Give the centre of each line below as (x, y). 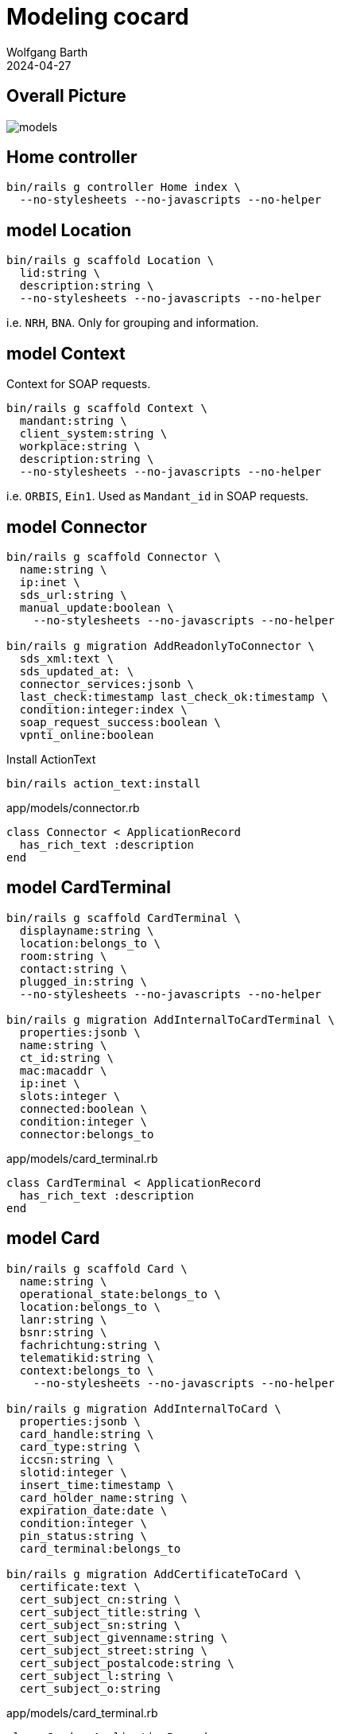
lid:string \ (60, 273)
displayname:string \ (87, 930)
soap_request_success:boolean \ (120, 722)
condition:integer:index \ (103, 709)
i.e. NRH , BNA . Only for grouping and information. (133, 323)
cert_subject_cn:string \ (100, 1599)
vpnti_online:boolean (87, 735)
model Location (69, 230)
